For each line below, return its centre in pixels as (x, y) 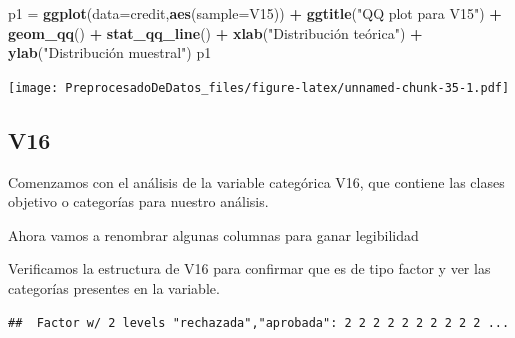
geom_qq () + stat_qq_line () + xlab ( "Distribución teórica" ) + (215, 32)
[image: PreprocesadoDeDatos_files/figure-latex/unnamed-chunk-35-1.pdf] (259, 87)
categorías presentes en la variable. (114, 288)
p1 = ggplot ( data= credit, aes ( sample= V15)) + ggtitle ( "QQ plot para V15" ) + (255, 13)
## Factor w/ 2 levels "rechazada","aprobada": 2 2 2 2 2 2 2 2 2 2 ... (259, 322)
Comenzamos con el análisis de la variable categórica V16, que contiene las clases (256, 181)
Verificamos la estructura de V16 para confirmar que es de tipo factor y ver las (249, 268)
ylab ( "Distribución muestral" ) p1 (110, 52)
